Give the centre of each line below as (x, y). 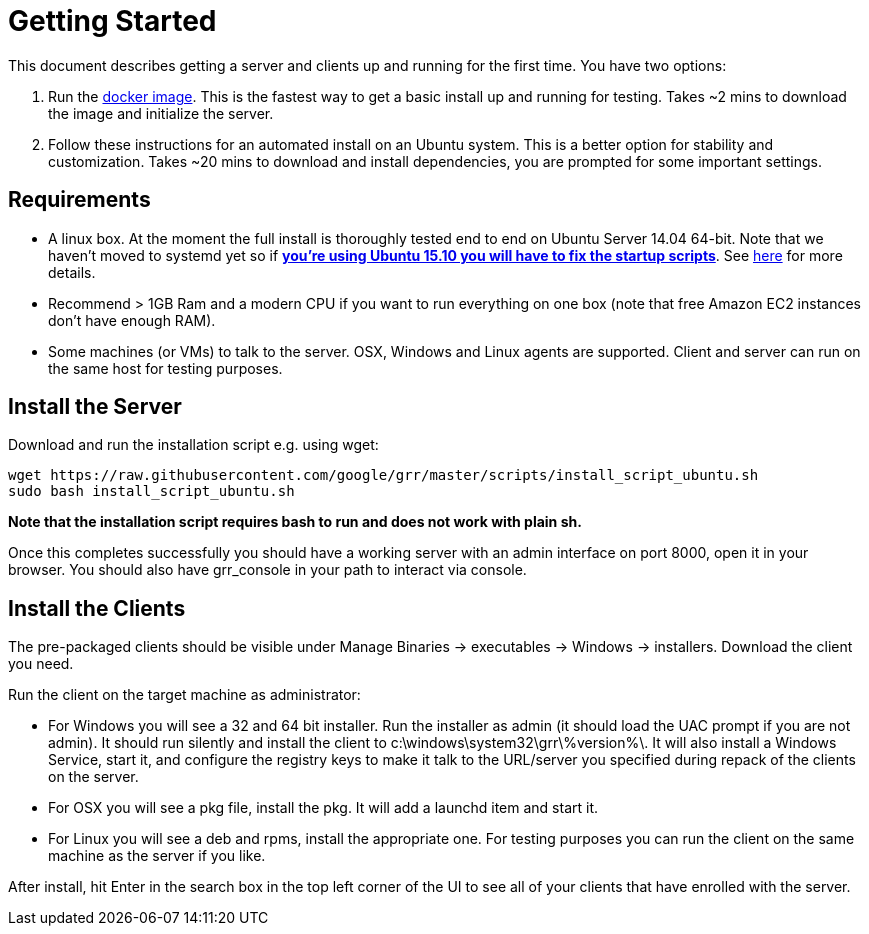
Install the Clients (97, 608)
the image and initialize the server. (161, 113)
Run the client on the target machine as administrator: (184, 695)
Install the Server (95, 407)
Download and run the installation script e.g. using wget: (193, 445)
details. (72, 272)
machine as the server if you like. (157, 856)
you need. (41, 664)
